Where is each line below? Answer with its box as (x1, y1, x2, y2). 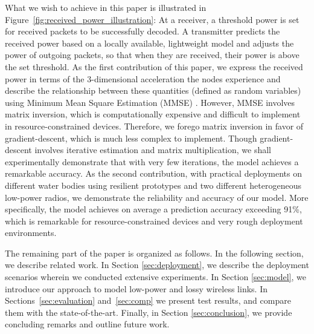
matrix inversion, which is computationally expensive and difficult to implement (5, 108, 301, 120)
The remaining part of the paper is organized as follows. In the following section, (5, 246, 304, 259)
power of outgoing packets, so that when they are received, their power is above (5, 48, 300, 61)
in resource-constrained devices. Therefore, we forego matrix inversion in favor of (5, 119, 304, 132)
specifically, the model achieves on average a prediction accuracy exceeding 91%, (5, 203, 302, 215)
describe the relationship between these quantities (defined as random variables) (5, 84, 301, 97)
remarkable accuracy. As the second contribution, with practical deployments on (5, 167, 302, 180)
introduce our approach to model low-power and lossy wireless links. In (5, 282, 268, 295)
